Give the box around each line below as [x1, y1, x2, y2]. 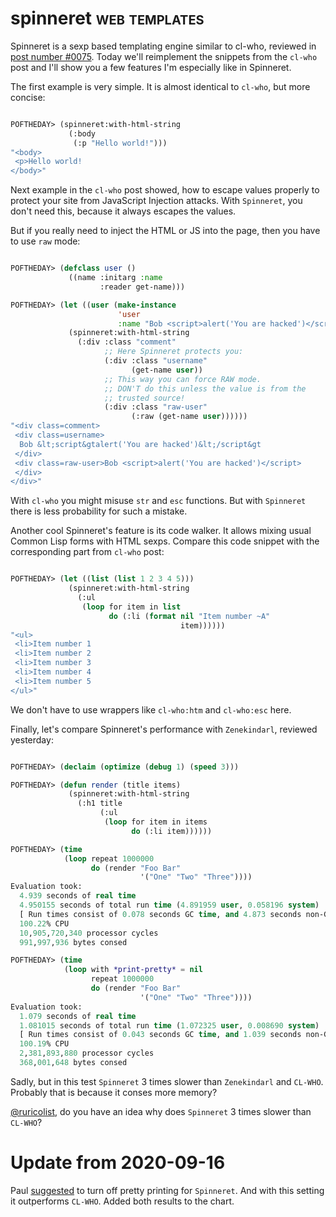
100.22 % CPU [19, 918, 70, 929]
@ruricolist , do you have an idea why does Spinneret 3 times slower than [10, 1105, 312, 1117]
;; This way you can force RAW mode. [104, 374, 262, 384]
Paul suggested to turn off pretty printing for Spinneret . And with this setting [10, 1184, 325, 1196]
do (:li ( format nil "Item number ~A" [108, 611, 271, 621]
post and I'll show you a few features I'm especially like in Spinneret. [10, 61, 292, 73]
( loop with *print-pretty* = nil [63, 965, 203, 975]
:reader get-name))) [99, 282, 186, 292]
